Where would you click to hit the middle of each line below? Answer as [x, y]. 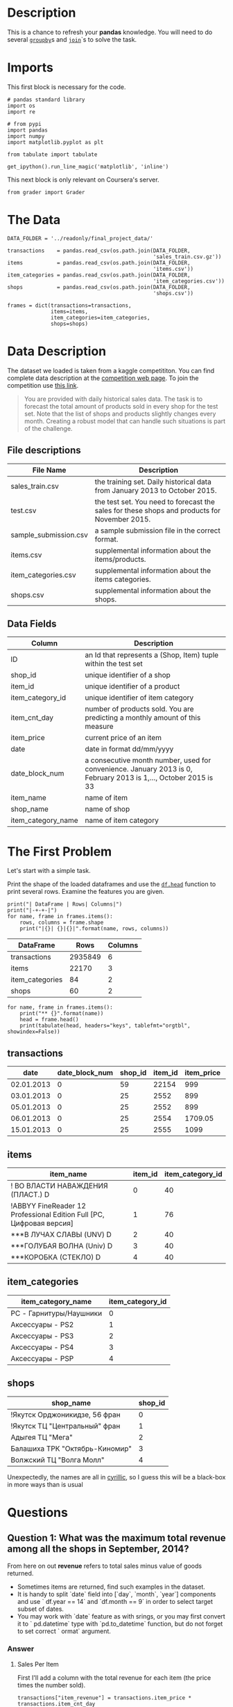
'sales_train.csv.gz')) [187, 257]
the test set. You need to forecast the [155, 501]
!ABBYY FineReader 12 [49, 1206]
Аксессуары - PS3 [42, 1336]
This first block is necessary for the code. [67, 87]
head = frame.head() [49, 1020]
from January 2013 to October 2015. [156, 490]
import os [21, 106]
